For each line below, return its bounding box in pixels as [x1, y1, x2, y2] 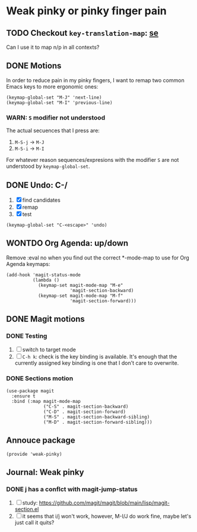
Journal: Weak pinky [6, 467, 84, 477]
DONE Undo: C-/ [6, 180, 68, 190]
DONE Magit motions [6, 314, 85, 324]
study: [22, 499, 38, 506]
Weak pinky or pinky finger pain [6, 4, 167, 18]
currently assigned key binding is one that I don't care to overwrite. [14, 359, 179, 367]
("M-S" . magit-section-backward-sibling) [43, 414, 150, 420]
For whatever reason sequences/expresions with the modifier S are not [6, 157, 179, 164]
